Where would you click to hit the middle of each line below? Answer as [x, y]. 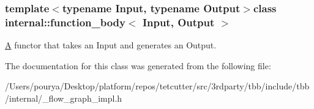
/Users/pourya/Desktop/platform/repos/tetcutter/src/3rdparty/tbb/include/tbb [157, 86]
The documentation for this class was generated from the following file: [138, 65]
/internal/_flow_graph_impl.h [64, 98]
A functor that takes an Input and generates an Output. [111, 45]
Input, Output [178, 22]
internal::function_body [65, 22]
